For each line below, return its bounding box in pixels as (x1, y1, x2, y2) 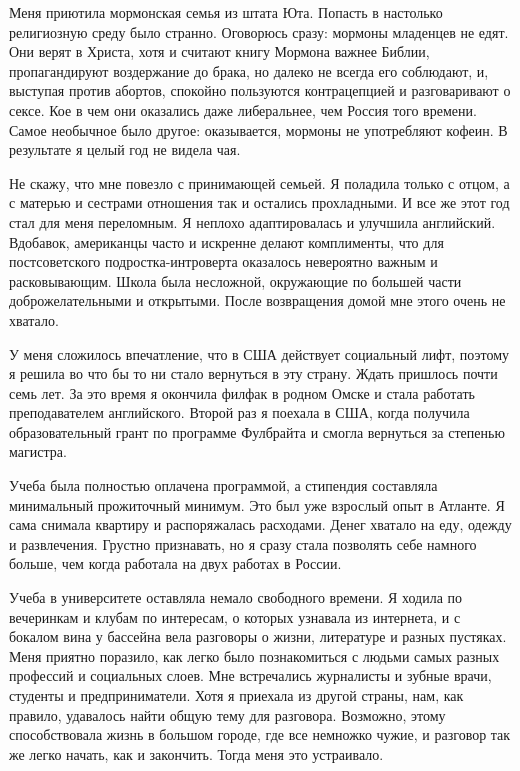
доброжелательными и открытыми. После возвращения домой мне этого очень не (9, 290, 506, 311)
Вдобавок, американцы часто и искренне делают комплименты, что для (9, 231, 444, 252)
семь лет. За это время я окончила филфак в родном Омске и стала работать (9, 382, 475, 403)
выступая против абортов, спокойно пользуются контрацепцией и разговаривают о (9, 80, 511, 101)
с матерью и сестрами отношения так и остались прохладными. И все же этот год (9, 192, 510, 213)
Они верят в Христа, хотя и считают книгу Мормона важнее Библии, (9, 41, 430, 62)
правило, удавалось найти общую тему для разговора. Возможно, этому (9, 704, 446, 725)
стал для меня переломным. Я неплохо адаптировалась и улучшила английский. (9, 211, 496, 232)
